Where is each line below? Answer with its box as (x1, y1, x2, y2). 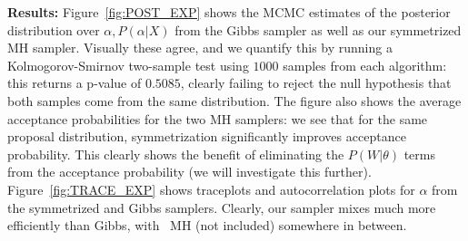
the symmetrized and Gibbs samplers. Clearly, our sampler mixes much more (7, 198, 436, 217)
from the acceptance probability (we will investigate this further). (7, 162, 372, 181)
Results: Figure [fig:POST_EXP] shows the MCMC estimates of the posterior (7, 3, 451, 21)
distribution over (7, 20, 100, 39)
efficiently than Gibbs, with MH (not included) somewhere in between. (7, 216, 407, 235)
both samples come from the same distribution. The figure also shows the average (7, 91, 462, 110)
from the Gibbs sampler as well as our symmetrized (174, 20, 462, 39)
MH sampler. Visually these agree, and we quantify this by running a (7, 38, 393, 57)
